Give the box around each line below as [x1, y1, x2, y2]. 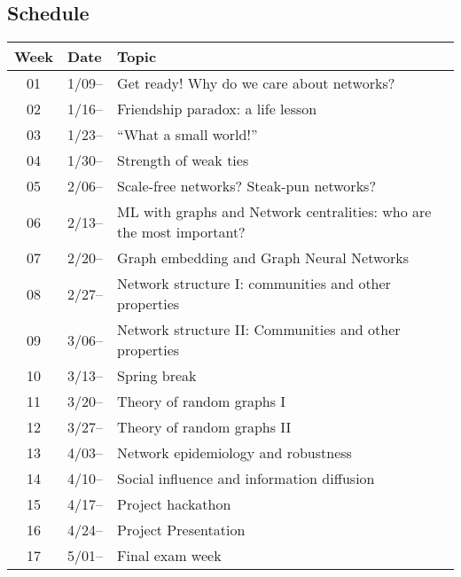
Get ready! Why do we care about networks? [117, 73, 395, 94]
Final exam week [117, 545, 222, 566]
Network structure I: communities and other [117, 273, 391, 294]
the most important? [117, 222, 246, 243]
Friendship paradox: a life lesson [117, 98, 317, 120]
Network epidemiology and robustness [117, 442, 352, 464]
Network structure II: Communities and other [117, 319, 401, 340]
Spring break [117, 365, 197, 386]
